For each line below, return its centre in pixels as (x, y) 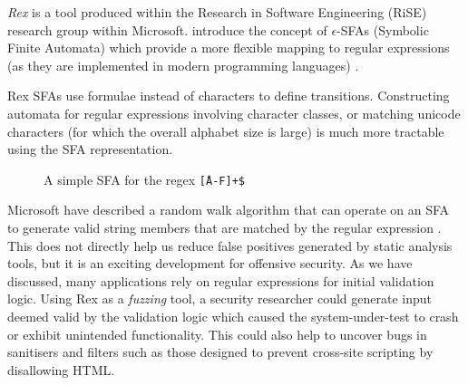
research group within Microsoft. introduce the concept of (167, 29)
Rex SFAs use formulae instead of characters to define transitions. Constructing (229, 96)
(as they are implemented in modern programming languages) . (183, 65)
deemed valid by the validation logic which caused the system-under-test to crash (233, 316)
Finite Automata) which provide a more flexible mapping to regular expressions (229, 48)
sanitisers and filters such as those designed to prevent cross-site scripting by (220, 352)
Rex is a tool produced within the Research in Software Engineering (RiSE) (217, 12)
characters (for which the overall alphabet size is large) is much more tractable (226, 131)
